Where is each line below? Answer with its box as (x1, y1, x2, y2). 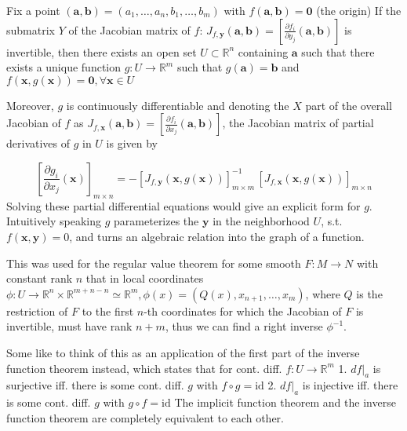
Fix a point (6, 2, 60, 18)
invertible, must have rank (6, 318, 133, 334)
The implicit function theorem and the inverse (174, 394, 396, 411)
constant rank (6, 270, 73, 287)
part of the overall (305, 97, 392, 113)
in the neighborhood (213, 213, 310, 229)
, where (305, 285, 340, 301)
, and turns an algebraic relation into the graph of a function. (69, 228, 365, 244)
